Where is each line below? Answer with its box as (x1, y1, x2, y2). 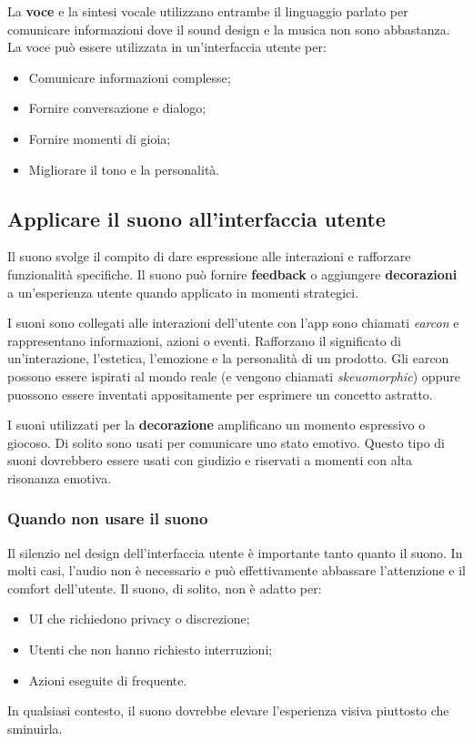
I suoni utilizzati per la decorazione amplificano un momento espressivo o (7, 415, 426, 434)
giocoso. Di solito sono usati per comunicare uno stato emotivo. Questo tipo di (7, 432, 445, 452)
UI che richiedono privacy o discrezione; (28, 609, 250, 628)
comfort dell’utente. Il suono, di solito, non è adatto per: (7, 578, 322, 597)
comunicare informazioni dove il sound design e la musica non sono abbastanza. (7, 19, 450, 38)
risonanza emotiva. (7, 468, 112, 487)
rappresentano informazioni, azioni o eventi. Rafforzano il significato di (7, 330, 401, 350)
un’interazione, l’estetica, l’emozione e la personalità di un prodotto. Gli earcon (7, 349, 449, 368)
